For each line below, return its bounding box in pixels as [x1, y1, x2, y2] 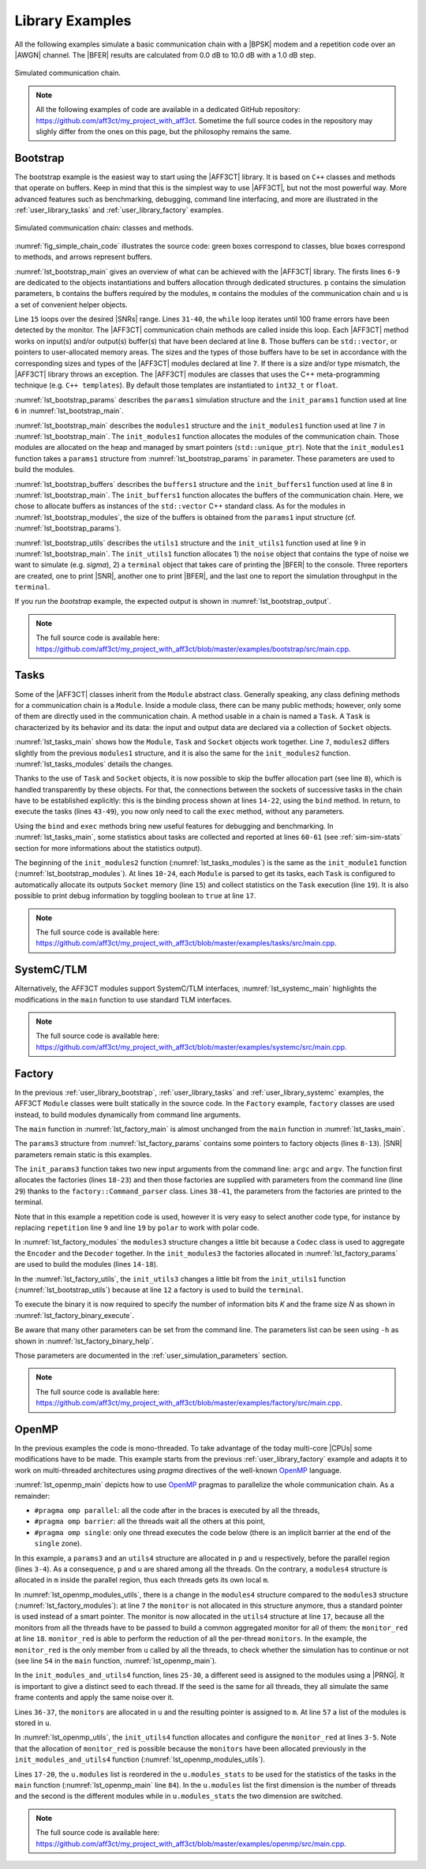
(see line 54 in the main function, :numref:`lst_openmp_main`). [14, 1656, 217, 1665]
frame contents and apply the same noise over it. [14, 1693, 174, 1702]
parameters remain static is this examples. [14, 1149, 152, 1159]
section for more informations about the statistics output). [14, 843, 203, 852]
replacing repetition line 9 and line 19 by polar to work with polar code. [14, 1223, 260, 1233]
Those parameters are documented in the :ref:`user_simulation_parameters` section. [14, 1350, 288, 1360]
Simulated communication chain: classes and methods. [14, 223, 194, 233]
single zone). [34, 1539, 82, 1549]
